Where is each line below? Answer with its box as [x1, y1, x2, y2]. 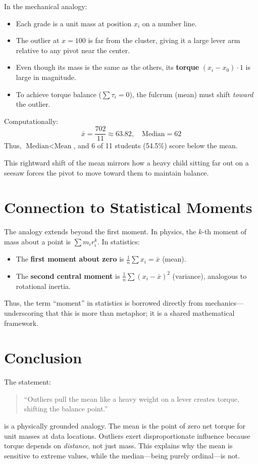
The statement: [4, 376, 51, 387]
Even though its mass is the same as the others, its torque [16, 62, 199, 72]
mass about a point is [4, 236, 71, 246]
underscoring [4, 307, 43, 318]
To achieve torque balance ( [16, 89, 101, 99]
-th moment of [202, 226, 247, 237]
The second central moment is [16, 270, 120, 281]
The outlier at [16, 35, 60, 46]
